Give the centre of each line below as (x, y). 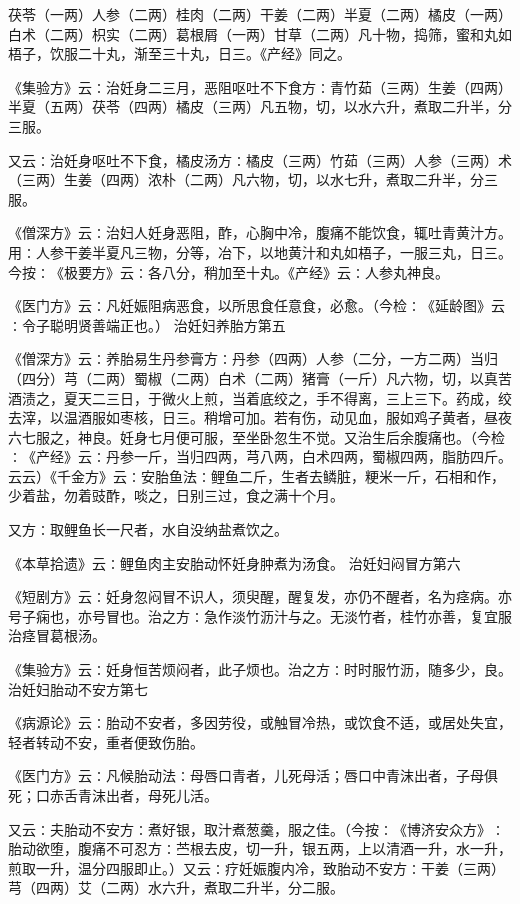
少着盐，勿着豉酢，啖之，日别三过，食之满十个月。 (176, 495)
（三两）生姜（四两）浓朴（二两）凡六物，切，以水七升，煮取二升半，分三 (253, 179)
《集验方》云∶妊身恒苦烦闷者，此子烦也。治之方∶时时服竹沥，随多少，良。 (260, 669)
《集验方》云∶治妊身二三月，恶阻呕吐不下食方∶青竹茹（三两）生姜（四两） (260, 86)
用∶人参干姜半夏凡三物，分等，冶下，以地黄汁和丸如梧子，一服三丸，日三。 (260, 251)
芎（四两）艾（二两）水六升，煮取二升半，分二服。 (176, 887)
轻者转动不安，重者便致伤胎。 (106, 741)
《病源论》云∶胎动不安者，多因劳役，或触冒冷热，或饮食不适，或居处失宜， (260, 722)
